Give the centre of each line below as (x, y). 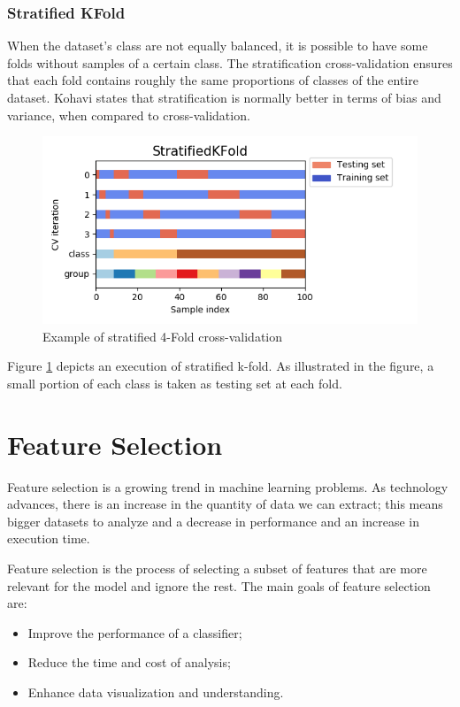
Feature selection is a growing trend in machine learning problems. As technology (228, 486)
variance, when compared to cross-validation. (129, 115)
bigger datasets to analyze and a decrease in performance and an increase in (213, 521)
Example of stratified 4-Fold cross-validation (162, 336)
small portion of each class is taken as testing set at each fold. (175, 383)
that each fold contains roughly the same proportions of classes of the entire (213, 80)
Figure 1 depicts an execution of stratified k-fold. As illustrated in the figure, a (221, 366)
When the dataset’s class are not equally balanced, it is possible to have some (218, 46)
